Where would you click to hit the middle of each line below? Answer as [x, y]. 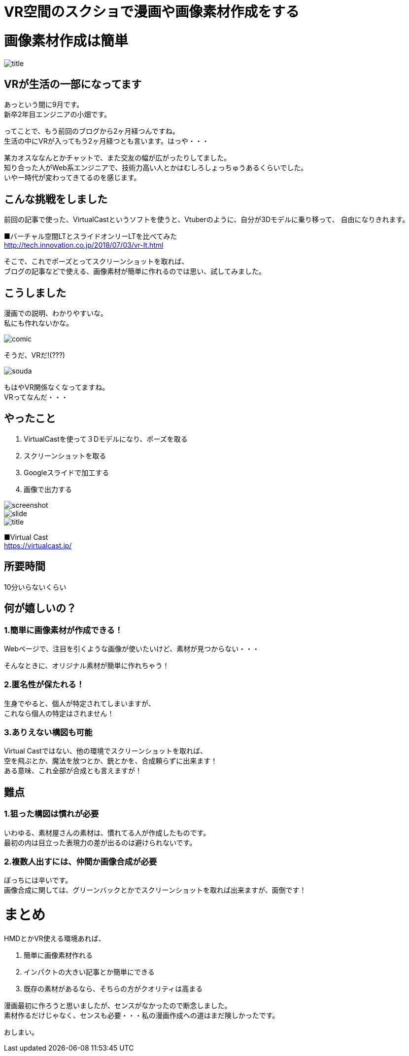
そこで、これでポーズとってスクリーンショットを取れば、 [96, 262]
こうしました [35, 293]
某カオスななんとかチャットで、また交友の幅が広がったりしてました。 [118, 158]
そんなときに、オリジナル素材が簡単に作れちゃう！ [87, 665]
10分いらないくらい [35, 587]
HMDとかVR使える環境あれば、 [55, 938]
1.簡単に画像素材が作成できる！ [64, 630]
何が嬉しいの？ [40, 608]
